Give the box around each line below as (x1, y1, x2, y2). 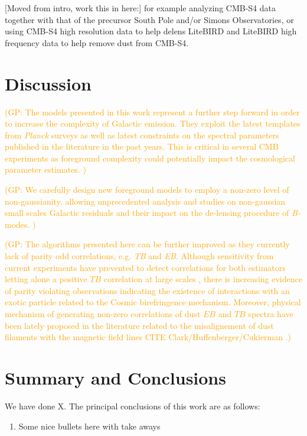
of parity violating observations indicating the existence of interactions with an (5, 284, 290, 296)
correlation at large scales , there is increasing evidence (103, 273, 302, 285)
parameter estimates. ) (5, 163, 86, 176)
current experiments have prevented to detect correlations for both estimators (5, 261, 286, 273)
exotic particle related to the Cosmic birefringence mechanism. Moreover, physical (5, 296, 301, 308)
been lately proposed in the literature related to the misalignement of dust (5, 319, 274, 331)
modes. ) (5, 218, 36, 230)
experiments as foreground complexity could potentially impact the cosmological (5, 151, 295, 164)
